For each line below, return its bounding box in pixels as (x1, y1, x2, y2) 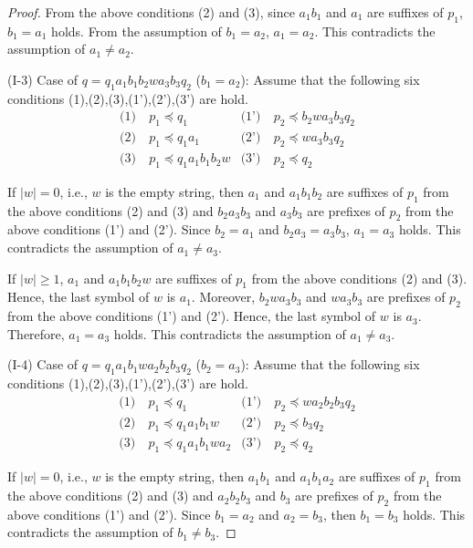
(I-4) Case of (7, 355, 79, 374)
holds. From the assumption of (51, 21, 222, 40)
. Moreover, (191, 287, 256, 306)
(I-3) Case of (7, 69, 79, 88)
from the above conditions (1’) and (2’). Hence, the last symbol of (7, 306, 376, 326)
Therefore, (7, 324, 65, 343)
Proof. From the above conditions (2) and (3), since (7, 3, 295, 21)
